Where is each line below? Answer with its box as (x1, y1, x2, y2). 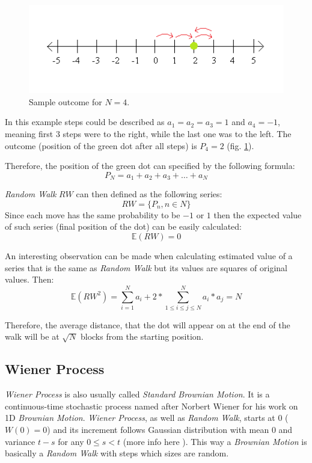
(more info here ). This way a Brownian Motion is (123, 435, 307, 447)
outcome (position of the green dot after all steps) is (5, 139, 197, 152)
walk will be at (5, 330, 60, 343)
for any (58, 435, 84, 447)
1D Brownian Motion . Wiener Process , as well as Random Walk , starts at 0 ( (5, 411, 289, 424)
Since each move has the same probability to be (5, 208, 180, 221)
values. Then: (5, 273, 54, 286)
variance (5, 435, 35, 447)
